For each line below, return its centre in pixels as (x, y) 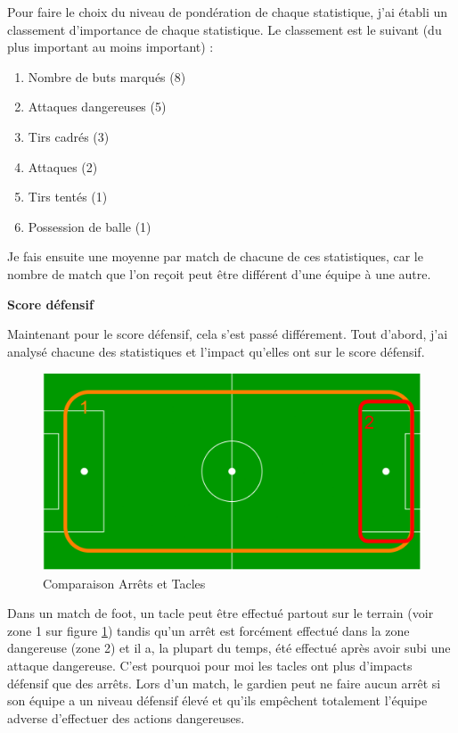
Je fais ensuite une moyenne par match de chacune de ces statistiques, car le (215, 256)
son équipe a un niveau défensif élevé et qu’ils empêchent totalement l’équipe (217, 700)
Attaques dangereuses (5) (97, 107)
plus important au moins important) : (110, 47)
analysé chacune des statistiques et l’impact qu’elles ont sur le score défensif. (216, 351)
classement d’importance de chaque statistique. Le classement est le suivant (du (225, 29)
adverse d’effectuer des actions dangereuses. (126, 717)
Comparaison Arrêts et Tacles (124, 583)
